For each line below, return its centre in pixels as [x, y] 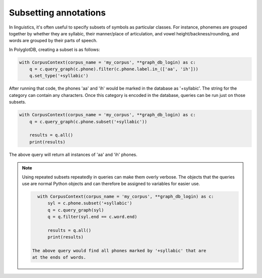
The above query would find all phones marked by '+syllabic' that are [119, 251]
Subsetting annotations [57, 13]
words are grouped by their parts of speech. [53, 41]
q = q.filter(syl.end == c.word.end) [93, 217]
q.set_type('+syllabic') [59, 76]
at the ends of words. [59, 257]
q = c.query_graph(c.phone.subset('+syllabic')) [88, 122]
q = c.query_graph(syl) [76, 210]
